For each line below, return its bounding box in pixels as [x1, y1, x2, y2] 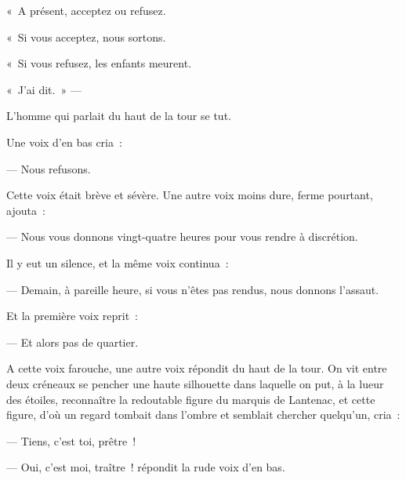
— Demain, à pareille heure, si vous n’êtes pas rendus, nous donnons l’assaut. [6, 281, 379, 297]
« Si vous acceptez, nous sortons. [6, 28, 166, 45]
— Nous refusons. [6, 160, 91, 176]
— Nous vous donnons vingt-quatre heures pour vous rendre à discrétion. [6, 228, 358, 245]
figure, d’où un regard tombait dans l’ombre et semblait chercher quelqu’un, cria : [6, 406, 401, 423]
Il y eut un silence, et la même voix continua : [6, 254, 229, 271]
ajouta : [6, 202, 45, 218]
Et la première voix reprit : [6, 307, 138, 324]
